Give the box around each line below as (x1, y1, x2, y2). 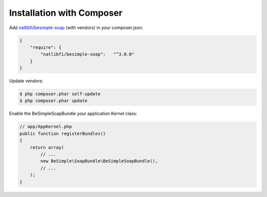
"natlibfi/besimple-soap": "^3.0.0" (40, 52, 134, 57)
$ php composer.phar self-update (19, 91, 101, 97)
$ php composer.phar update (19, 98, 88, 103)
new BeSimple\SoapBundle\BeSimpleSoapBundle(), (40, 158, 158, 164)
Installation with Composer (9, 7, 123, 18)
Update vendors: (9, 78, 44, 84)
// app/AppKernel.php (19, 124, 72, 130)
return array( (30, 144, 64, 150)
